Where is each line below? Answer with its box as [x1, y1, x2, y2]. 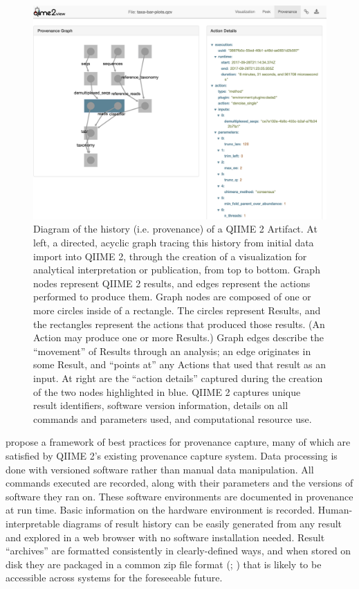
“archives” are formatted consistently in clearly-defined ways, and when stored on [6, 543, 351, 558]
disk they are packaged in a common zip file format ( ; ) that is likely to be [6, 556, 322, 571]
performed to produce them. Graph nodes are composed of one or [33, 289, 311, 304]
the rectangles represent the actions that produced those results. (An [33, 316, 325, 331]
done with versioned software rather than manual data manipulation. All [6, 462, 314, 476]
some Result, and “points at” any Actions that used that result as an [33, 357, 326, 372]
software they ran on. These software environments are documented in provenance [6, 489, 353, 503]
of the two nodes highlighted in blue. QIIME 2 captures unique [33, 384, 301, 399]
